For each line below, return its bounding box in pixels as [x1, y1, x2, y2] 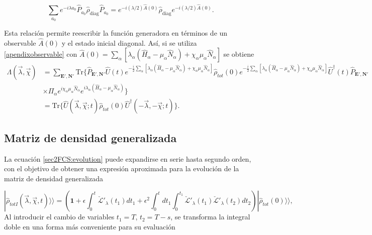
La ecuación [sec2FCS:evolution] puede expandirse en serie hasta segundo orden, [4, 153, 251, 164]
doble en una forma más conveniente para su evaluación [4, 221, 175, 231]
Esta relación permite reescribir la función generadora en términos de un [4, 27, 228, 38]
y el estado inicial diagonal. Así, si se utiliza [61, 37, 197, 48]
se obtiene [223, 49, 254, 59]
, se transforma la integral [170, 211, 250, 222]
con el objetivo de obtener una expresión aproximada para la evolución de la [4, 163, 239, 174]
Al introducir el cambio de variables [4, 211, 115, 222]
